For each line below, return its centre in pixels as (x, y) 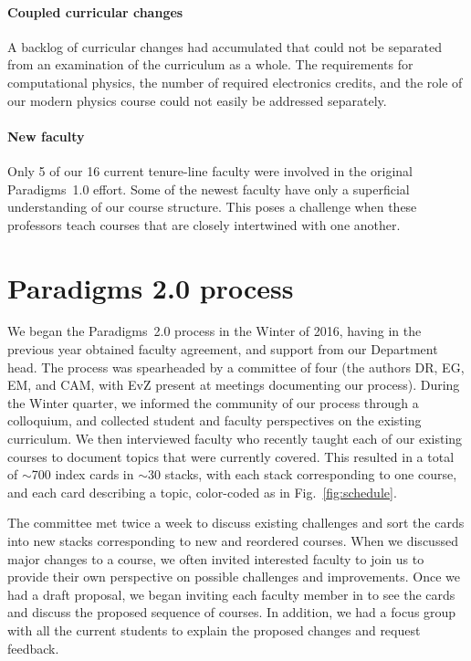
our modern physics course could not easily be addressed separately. (197, 100)
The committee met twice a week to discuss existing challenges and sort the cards (236, 523)
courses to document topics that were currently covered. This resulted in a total (231, 456)
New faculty (46, 136)
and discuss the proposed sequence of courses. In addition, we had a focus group (232, 612)
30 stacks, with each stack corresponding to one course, (303, 474)
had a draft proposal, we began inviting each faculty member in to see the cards (231, 594)
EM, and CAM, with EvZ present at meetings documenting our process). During (234, 385)
